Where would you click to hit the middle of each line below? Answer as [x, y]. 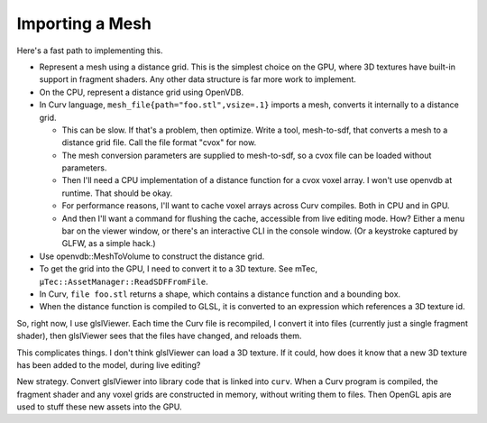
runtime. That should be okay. [117, 193]
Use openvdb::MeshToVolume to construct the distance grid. [152, 256]
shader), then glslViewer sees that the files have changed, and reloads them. [159, 336]
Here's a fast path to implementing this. [90, 51]
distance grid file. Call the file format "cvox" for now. [159, 143]
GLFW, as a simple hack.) [109, 244]
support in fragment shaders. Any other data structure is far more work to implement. [198, 79]
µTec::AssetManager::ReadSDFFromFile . [124, 281]
